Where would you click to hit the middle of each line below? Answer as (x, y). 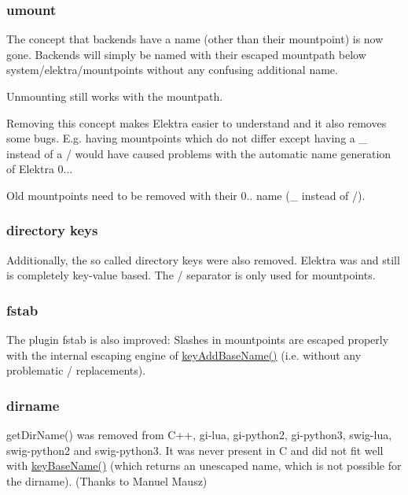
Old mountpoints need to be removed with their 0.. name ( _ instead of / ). (186, 195)
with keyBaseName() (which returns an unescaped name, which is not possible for (204, 465)
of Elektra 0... (40, 169)
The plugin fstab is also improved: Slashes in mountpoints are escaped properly (198, 340)
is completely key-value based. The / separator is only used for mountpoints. (191, 275)
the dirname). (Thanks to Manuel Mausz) (107, 480)
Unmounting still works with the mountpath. (115, 96)
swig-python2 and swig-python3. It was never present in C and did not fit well (195, 450)
